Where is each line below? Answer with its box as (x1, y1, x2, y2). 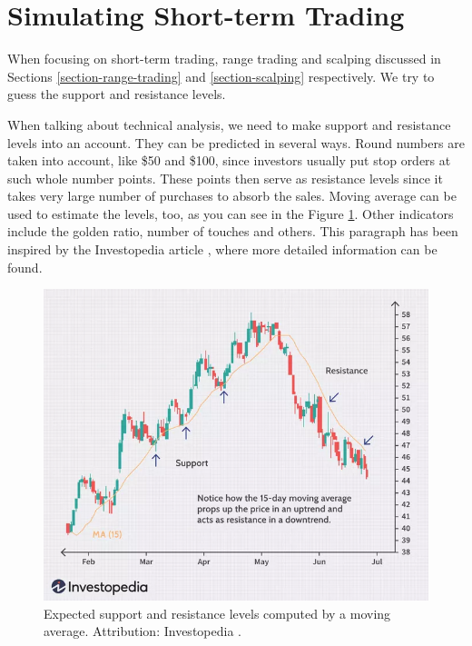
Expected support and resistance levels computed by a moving (44, 603, 391, 622)
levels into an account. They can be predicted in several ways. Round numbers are (7, 133, 465, 152)
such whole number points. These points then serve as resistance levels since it (7, 168, 443, 187)
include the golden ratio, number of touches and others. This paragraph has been (7, 222, 458, 241)
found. (7, 257, 43, 276)
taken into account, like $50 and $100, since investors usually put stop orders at (7, 151, 451, 170)
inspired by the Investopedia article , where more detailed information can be (7, 240, 438, 259)
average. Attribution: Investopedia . (44, 621, 241, 641)
